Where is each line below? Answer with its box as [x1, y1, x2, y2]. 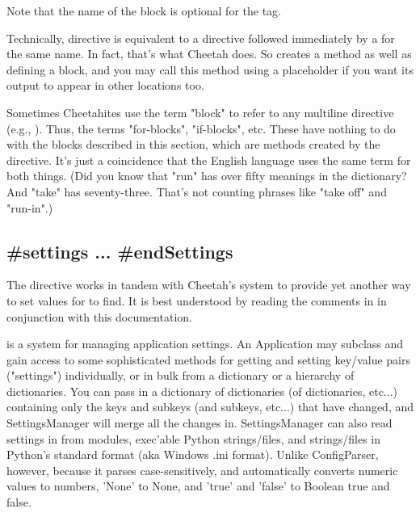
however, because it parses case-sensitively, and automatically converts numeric [6, 461, 398, 478]
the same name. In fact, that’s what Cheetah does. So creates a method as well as [6, 45, 412, 62]
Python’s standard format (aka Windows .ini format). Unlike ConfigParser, [6, 446, 379, 463]
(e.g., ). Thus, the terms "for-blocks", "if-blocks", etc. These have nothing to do [6, 120, 396, 137]
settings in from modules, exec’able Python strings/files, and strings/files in [6, 430, 381, 447]
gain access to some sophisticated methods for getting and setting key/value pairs [6, 351, 410, 368]
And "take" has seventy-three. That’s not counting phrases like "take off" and [6, 183, 387, 200]
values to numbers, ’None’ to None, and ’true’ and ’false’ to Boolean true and [6, 477, 390, 494]
